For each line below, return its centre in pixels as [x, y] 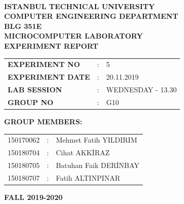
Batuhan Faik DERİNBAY [98, 165]
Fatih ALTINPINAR [88, 177]
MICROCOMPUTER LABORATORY [73, 36]
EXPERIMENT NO [44, 64]
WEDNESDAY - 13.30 [141, 89]
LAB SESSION [35, 89]
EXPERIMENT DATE [49, 77]
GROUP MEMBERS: [43, 121]
